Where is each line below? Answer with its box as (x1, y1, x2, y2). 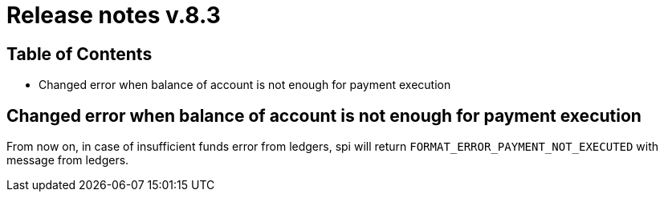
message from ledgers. (6, 153, 129, 168)
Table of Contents (6, 43, 153, 64)
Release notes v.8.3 (6, 2, 221, 29)
